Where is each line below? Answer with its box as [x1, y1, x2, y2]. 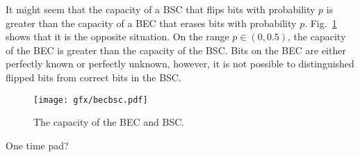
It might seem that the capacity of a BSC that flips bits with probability [6, 2, 316, 16]
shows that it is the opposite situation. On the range [6, 29, 229, 44]
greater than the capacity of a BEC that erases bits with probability [6, 15, 297, 30]
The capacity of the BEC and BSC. [33, 115, 185, 129]
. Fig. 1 [304, 15, 337, 30]
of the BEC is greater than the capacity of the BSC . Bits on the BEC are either [6, 42, 346, 57]
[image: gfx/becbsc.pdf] [33, 94, 148, 105]
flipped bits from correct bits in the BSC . [6, 69, 181, 84]
